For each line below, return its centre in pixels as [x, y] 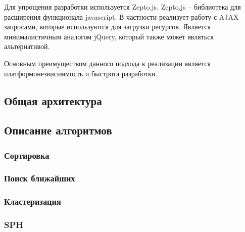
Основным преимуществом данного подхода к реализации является [107, 63]
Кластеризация [33, 201]
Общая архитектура [53, 100]
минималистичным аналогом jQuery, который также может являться [109, 36]
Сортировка [27, 155]
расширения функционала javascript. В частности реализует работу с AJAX [121, 16]
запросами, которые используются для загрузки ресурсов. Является [107, 27]
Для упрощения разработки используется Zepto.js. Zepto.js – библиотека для [122, 7]
